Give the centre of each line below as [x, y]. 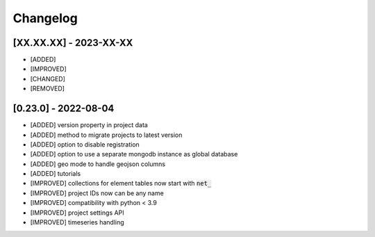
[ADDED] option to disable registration [85, 144]
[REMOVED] [48, 89]
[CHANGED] [48, 79]
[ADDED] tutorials [56, 174]
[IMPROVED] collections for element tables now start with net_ [121, 183]
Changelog [45, 18]
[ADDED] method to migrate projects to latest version [106, 135]
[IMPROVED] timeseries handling [77, 222]
